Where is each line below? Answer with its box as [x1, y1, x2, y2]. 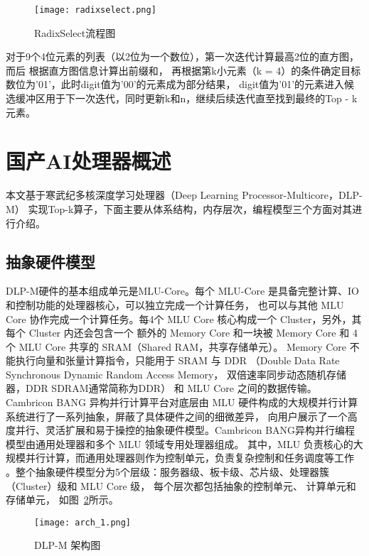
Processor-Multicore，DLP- [242, 187, 363, 202]
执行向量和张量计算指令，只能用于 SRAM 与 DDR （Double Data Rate [15, 353, 340, 368]
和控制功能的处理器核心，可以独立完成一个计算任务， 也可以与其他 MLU [6, 297, 344, 312]
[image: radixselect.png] [34, 5, 156, 15]
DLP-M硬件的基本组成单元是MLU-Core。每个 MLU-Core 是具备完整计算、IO [6, 283, 359, 298]
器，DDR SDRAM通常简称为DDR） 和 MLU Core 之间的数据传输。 [6, 381, 317, 396]
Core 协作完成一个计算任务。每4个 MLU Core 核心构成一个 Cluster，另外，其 [6, 311, 362, 326]
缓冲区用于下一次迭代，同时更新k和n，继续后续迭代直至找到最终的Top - [15, 91, 349, 106]
